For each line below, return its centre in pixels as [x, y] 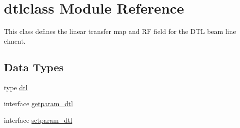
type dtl [16, 87]
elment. [15, 40]
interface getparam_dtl [39, 104]
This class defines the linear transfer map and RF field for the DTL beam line [120, 31]
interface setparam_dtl [38, 120]
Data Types [34, 67]
